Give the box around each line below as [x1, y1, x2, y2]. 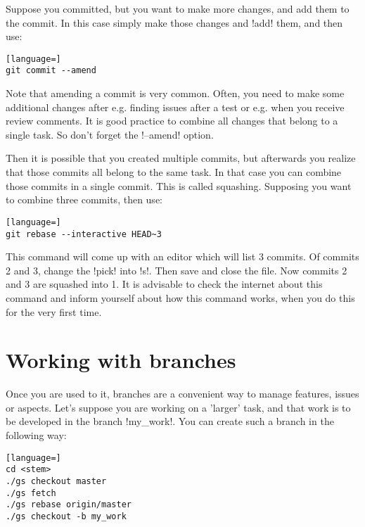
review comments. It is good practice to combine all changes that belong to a [6, 113, 338, 128]
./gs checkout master [6, 476, 107, 486]
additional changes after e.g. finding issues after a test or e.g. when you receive [6, 99, 345, 114]
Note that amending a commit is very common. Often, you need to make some [6, 86, 345, 101]
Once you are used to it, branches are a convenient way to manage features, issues [6, 386, 359, 401]
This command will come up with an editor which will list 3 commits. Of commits [6, 249, 359, 264]
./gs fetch [6, 488, 56, 498]
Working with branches [6, 345, 236, 374]
